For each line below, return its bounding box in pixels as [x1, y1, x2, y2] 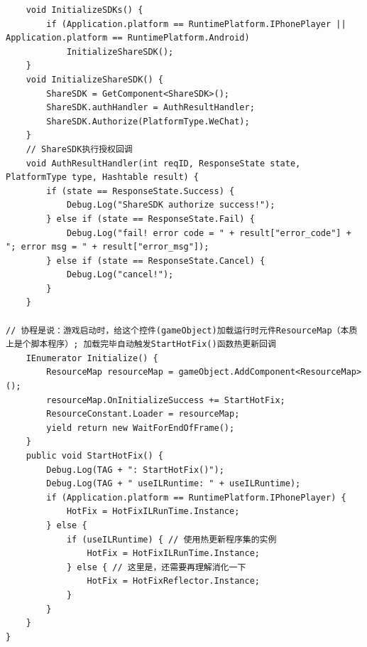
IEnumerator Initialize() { [26, 353, 158, 363]
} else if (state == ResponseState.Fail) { [46, 213, 255, 224]
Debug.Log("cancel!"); [66, 269, 174, 280]
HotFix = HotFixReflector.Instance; [87, 576, 260, 587]
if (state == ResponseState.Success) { [46, 186, 235, 196]
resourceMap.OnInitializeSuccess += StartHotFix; [46, 395, 285, 405]
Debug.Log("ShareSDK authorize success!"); [66, 200, 275, 210]
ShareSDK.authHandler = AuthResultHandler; [46, 102, 255, 113]
